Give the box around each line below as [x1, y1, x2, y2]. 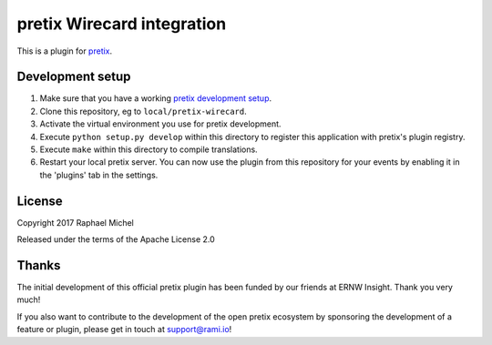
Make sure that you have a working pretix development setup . [39, 93, 272, 104]
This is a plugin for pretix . [16, 46, 113, 56]
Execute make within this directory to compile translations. [39, 144, 259, 155]
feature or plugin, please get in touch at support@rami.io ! [16, 324, 232, 335]
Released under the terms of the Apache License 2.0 [16, 234, 216, 245]
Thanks [16, 258, 61, 273]
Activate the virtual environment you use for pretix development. [39, 118, 282, 129]
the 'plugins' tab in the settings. [39, 169, 159, 180]
